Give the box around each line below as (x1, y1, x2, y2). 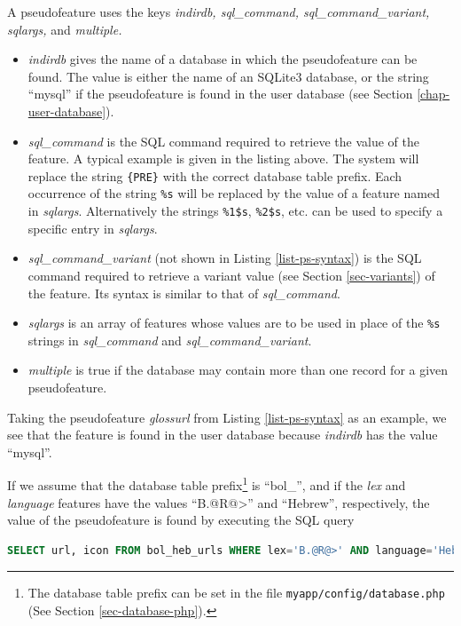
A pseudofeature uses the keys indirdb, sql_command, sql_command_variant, (7, 3, 430, 20)
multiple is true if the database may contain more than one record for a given (27, 361, 449, 379)
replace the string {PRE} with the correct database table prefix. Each (27, 166, 402, 185)
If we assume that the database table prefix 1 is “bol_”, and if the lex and (7, 473, 406, 494)
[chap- (417, 84, 450, 103)
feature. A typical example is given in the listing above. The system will (27, 149, 419, 168)
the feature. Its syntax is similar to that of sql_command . (27, 283, 340, 302)
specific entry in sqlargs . (27, 218, 158, 237)
